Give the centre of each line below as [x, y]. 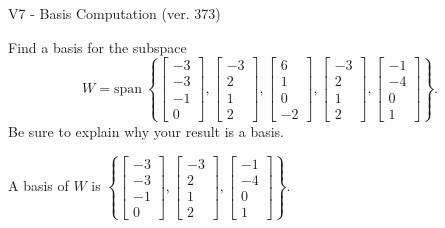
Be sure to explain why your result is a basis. [146, 130]
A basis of [38, 185]
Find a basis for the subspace [97, 46]
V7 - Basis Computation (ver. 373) [114, 13]
